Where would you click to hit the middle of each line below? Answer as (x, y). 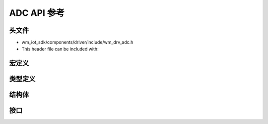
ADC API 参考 (37, 13)
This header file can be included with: (60, 49)
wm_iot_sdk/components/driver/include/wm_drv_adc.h (77, 42)
